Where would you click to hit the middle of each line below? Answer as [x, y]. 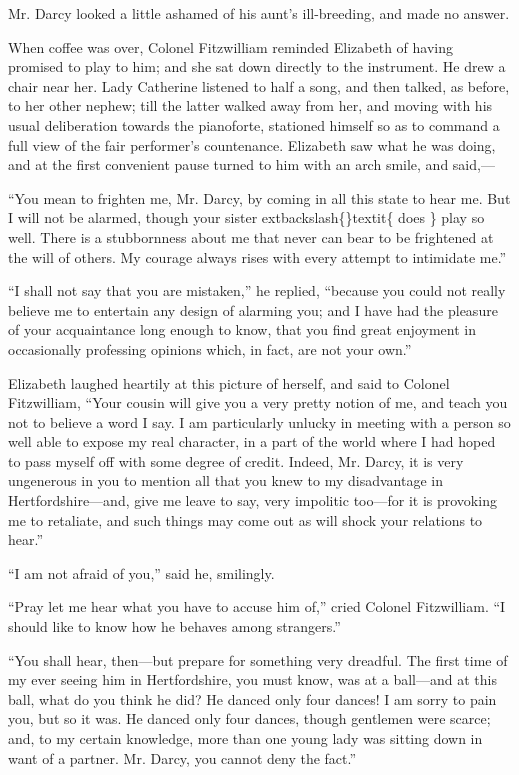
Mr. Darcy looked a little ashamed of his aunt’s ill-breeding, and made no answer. [259, 13]
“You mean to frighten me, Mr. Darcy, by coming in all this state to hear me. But [259, 197]
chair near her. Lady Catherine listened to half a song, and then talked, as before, [259, 85]
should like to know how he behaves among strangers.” [174, 626]
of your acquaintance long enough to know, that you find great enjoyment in [242, 329]
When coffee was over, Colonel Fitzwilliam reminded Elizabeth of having [231, 46]
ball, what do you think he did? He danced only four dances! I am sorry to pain [252, 698]
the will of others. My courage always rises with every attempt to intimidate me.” [257, 256]
